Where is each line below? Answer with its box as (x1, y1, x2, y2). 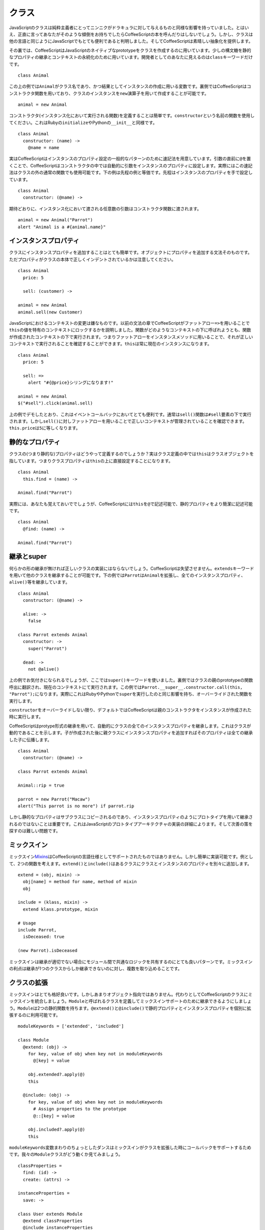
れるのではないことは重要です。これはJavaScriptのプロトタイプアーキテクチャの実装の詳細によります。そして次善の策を (9, 821, 253, 827)
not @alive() (27, 667, 59, 672)
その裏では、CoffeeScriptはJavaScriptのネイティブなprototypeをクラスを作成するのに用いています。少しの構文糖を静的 (9, 47, 251, 53)
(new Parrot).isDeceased (18, 948, 78, 953)
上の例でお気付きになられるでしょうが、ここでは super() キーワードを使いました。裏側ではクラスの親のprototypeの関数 (9, 677, 253, 683)
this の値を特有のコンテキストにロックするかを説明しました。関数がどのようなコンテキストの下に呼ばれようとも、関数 (9, 327, 251, 333)
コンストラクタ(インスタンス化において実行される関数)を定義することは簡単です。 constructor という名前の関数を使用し (9, 113, 255, 119)
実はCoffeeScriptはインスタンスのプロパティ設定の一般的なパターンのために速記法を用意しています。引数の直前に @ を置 (9, 155, 251, 162)
